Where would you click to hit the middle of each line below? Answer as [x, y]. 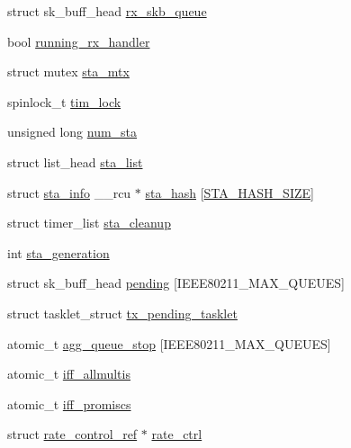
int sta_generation [58, 252]
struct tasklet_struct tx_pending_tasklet [122, 313]
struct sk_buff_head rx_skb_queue [107, 11]
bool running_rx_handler [79, 41]
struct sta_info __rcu [69, 192]
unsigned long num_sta [72, 132]
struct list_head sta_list [75, 161]
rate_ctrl [177, 434]
